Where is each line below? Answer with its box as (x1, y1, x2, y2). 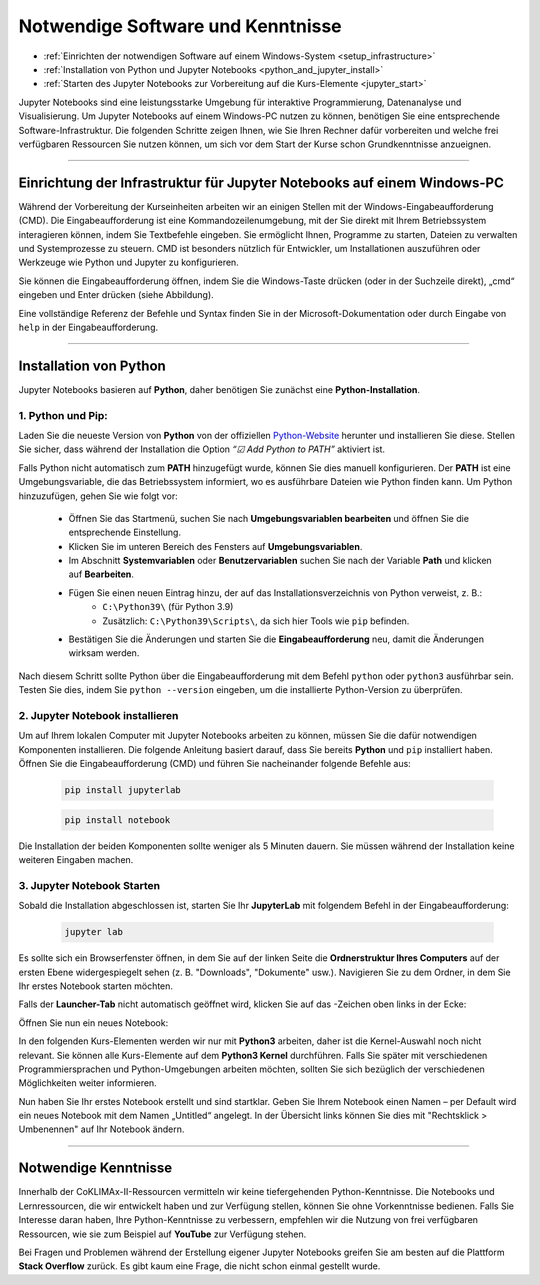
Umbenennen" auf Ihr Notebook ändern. (18, 1123, 185, 1135)
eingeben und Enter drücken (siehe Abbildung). (18, 289, 214, 301)
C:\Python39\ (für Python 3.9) (102, 601, 234, 613)
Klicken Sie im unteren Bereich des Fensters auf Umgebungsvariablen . (68, 540, 363, 552)
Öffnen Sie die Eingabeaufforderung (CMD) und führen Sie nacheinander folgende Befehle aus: (18, 758, 412, 770)
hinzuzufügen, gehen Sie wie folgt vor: (18, 490, 179, 502)
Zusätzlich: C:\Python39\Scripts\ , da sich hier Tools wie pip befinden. (102, 615, 410, 627)
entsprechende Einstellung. (68, 526, 182, 539)
